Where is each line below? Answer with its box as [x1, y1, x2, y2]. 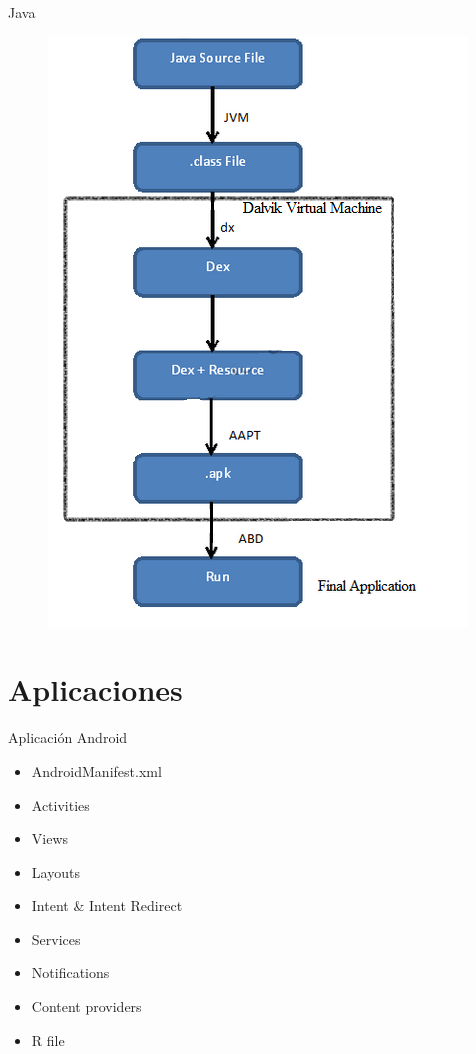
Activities [31, 794, 90, 815]
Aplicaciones [8, 669, 183, 710]
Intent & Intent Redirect [31, 895, 183, 916]
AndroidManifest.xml [31, 760, 162, 781]
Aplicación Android [8, 727, 128, 748]
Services [31, 928, 81, 949]
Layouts [31, 861, 80, 882]
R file [31, 1029, 65, 1050]
